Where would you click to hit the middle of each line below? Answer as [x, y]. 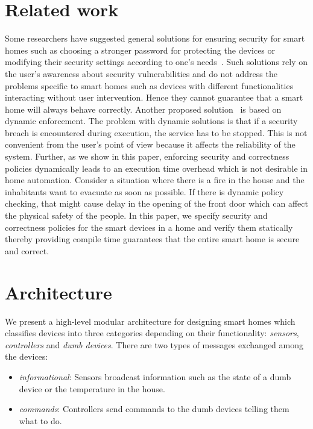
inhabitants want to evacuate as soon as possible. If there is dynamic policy [144, 191]
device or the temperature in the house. [92, 388]
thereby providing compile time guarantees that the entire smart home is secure [152, 239]
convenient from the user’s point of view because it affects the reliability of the [150, 144]
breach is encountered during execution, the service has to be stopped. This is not [156, 132]
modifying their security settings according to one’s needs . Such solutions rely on [156, 62]
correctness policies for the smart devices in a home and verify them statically [149, 227]
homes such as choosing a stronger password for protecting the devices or [140, 50]
